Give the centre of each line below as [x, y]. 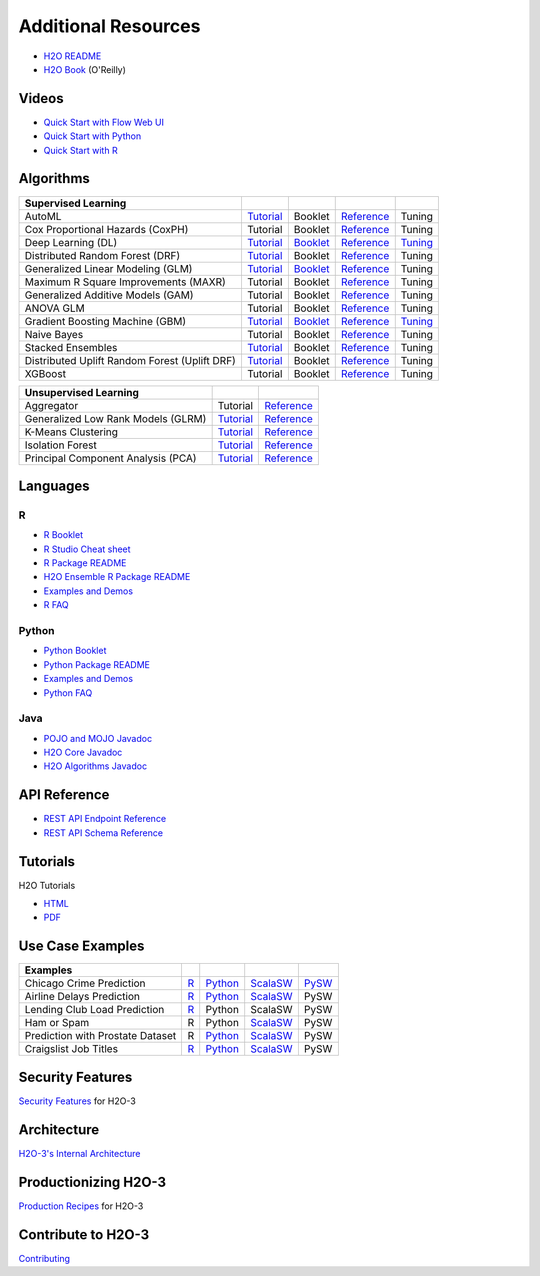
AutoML [43, 216]
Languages [54, 485]
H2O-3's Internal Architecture [79, 1153]
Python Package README [96, 664]
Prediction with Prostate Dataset [100, 1036]
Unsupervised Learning [82, 392]
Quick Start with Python [92, 136]
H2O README [72, 56]
